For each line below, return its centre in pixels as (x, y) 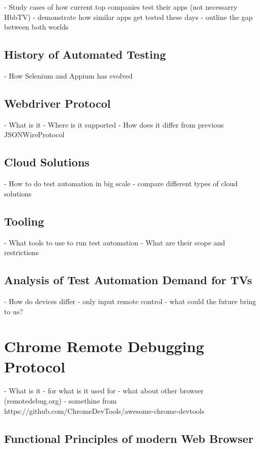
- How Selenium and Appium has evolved (68, 75)
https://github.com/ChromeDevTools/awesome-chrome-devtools (104, 410)
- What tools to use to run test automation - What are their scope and (115, 242)
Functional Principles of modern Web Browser (129, 438)
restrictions (21, 252)
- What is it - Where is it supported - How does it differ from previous (114, 124)
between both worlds (36, 27)
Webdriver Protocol (57, 103)
